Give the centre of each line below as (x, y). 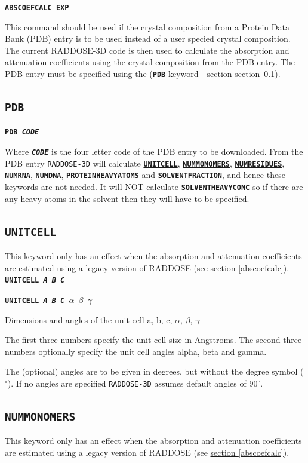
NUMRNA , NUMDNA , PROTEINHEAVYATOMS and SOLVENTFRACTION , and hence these (145, 175)
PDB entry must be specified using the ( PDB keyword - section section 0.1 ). (143, 74)
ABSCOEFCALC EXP (37, 8)
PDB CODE (22, 132)
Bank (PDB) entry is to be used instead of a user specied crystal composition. (148, 39)
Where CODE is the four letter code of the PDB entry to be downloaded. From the (154, 151)
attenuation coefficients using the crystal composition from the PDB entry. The (150, 62)
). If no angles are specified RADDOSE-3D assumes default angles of (127, 383)
